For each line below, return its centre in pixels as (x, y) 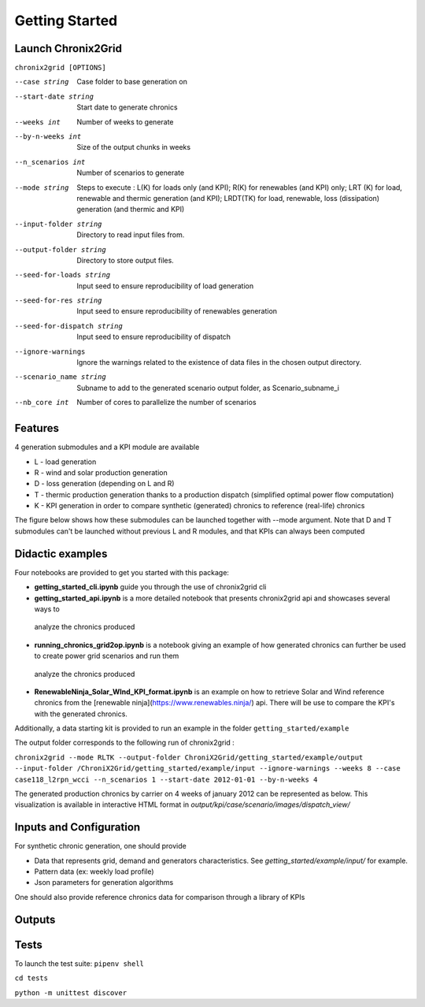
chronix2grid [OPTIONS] (60, 68)
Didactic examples (61, 554)
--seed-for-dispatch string (69, 326)
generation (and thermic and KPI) (131, 210)
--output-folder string (60, 249)
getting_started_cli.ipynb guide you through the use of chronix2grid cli (150, 587)
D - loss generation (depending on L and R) (104, 484)
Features (37, 428)
